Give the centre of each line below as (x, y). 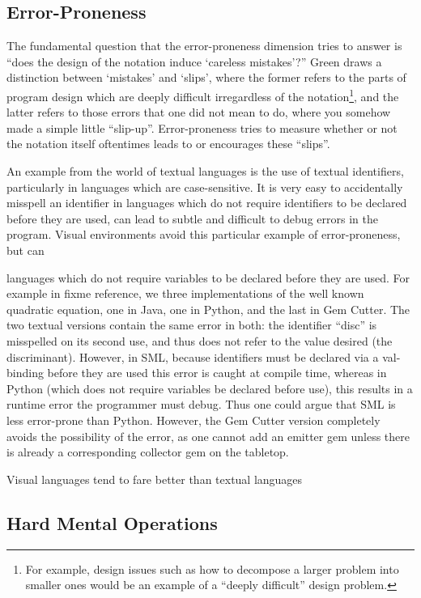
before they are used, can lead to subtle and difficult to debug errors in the (192, 218)
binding (25, 373)
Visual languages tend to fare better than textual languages (155, 479)
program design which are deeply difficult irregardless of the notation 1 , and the (203, 95)
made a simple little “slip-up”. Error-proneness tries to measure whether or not (202, 127)
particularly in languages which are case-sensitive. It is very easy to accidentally (205, 187)
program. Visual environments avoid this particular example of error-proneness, (204, 234)
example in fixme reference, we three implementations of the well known (185, 293)
